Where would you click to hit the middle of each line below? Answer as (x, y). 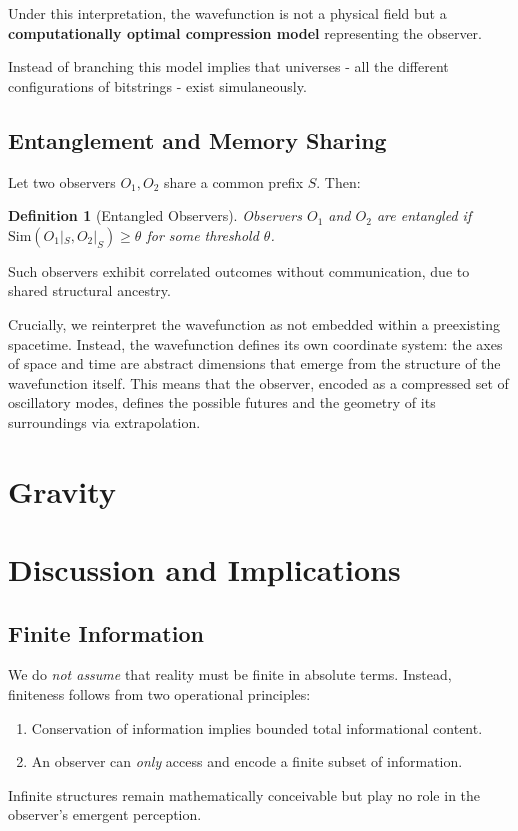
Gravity (62, 490)
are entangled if (424, 215)
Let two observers (62, 181)
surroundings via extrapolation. (104, 421)
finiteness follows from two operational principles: (159, 694)
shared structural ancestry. (89, 290)
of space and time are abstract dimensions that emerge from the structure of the (254, 363)
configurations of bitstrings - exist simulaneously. (157, 85)
